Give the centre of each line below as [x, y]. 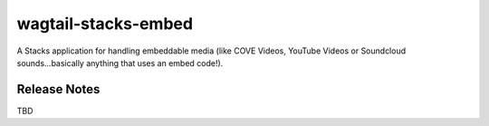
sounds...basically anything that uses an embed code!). [120, 63]
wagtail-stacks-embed [105, 24]
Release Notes [58, 89]
